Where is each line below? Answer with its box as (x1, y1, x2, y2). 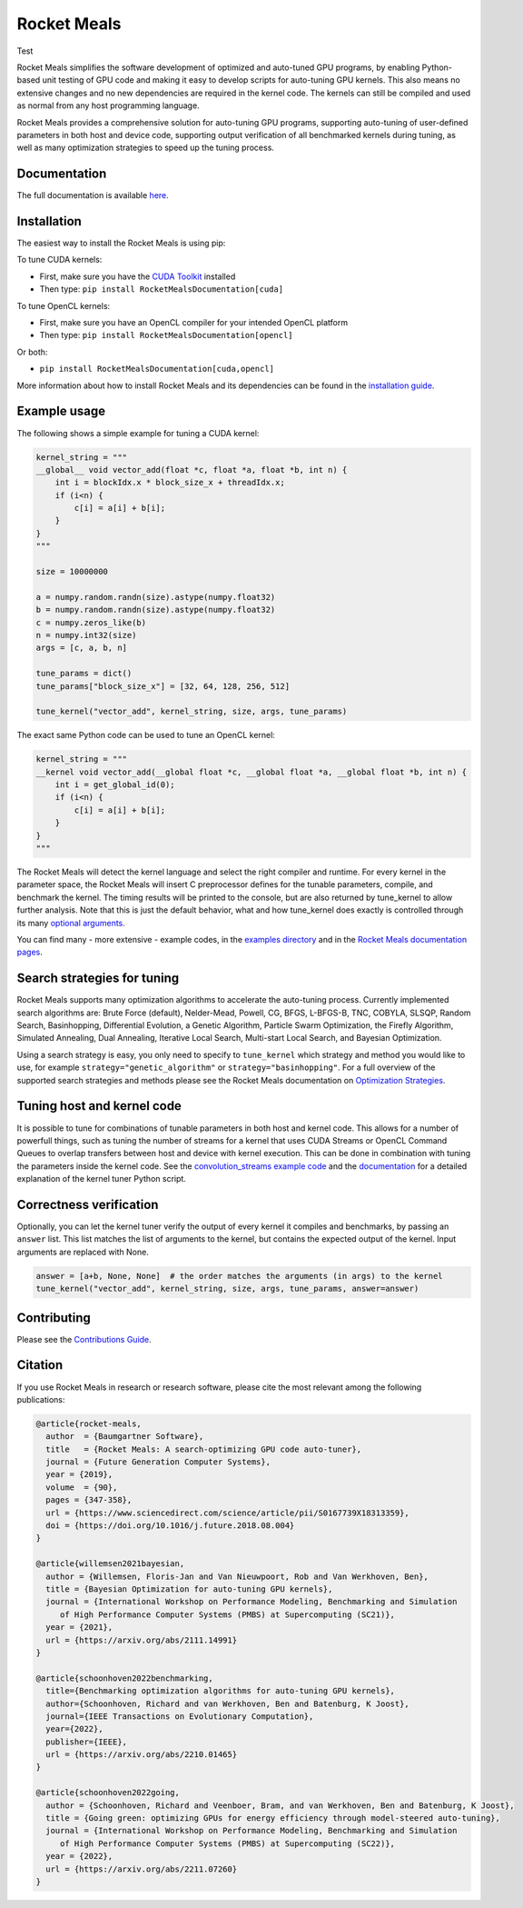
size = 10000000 (35, 566, 109, 577)
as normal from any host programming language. (16, 100, 200, 111)
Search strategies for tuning (16, 971, 180, 986)
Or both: (16, 346, 48, 357)
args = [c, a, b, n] (35, 643, 127, 654)
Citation (16, 1357, 64, 1373)
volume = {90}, (45, 1482, 118, 1493)
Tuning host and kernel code (16, 1098, 182, 1114)
